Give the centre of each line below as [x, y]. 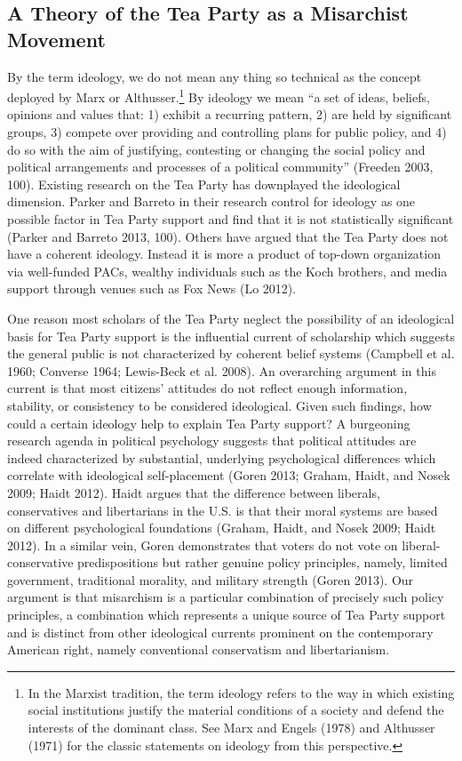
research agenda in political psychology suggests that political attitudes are [212, 441]
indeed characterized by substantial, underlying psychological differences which [222, 457]
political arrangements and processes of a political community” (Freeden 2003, [220, 167]
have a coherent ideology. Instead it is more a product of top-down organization [224, 254]
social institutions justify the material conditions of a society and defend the [236, 710]
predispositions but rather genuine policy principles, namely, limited [263, 562]
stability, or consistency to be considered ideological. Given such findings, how [219, 405]
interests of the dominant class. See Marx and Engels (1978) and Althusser [231, 728]
